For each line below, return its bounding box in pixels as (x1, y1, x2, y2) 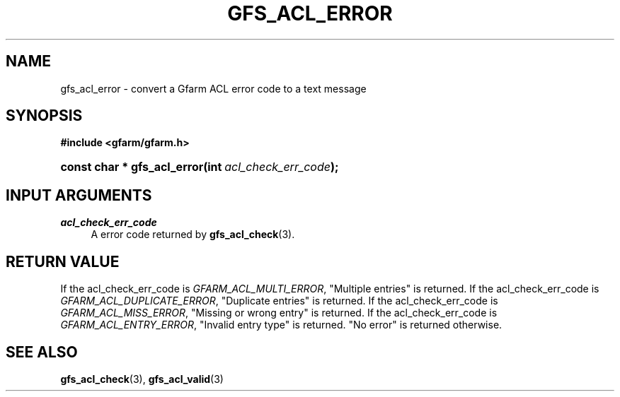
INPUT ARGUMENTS (6, 186, 152, 204)
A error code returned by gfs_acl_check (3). (91, 228, 295, 241)
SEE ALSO (6, 343, 78, 361)
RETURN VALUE (6, 252, 120, 271)
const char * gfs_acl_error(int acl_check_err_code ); (60, 160, 339, 174)
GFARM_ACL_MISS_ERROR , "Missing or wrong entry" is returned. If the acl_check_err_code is (60, 307, 498, 319)
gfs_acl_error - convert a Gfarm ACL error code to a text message (60, 82, 367, 95)
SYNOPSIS (6, 107, 83, 125)
